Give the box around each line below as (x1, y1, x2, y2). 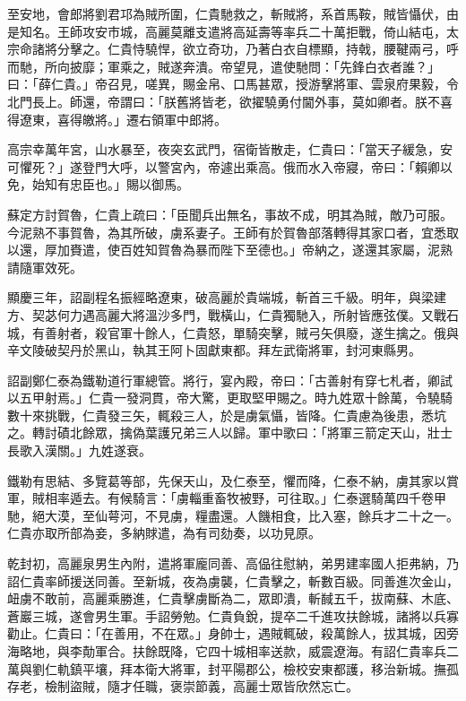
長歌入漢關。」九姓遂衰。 (7, 441, 151, 460)
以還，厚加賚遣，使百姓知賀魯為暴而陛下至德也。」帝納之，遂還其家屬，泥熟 (7, 240, 453, 259)
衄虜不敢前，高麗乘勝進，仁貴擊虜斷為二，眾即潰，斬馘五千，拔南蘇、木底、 (7, 589, 459, 608)
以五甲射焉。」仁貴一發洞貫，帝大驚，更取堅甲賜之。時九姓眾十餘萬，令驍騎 (7, 388, 453, 407)
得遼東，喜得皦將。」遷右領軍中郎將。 (7, 109, 227, 128)
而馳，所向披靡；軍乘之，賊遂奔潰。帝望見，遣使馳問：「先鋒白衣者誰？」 (7, 56, 440, 75)
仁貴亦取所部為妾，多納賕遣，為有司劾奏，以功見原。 (7, 524, 321, 542)
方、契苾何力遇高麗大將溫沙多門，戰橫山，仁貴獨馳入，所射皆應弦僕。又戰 (7, 305, 446, 324)
